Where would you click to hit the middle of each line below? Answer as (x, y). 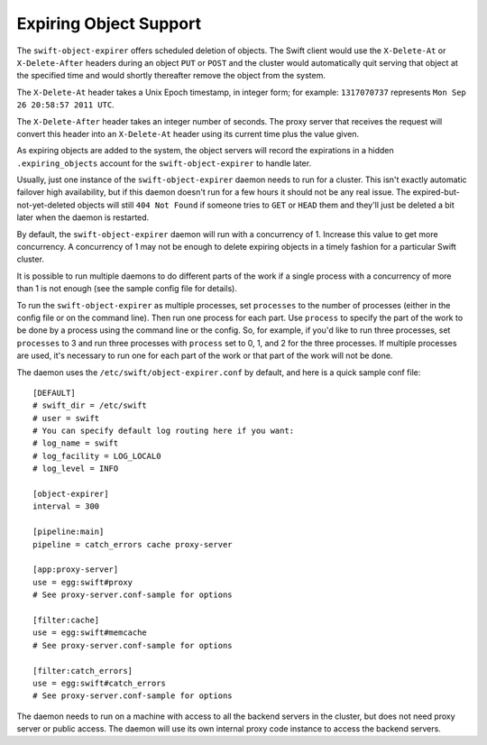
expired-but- (436, 192)
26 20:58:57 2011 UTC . (65, 105)
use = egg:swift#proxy (83, 582)
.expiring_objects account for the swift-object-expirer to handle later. (164, 163)
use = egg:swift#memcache (90, 633)
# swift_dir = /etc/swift (90, 405)
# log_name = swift (76, 443)
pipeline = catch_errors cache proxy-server (133, 544)
